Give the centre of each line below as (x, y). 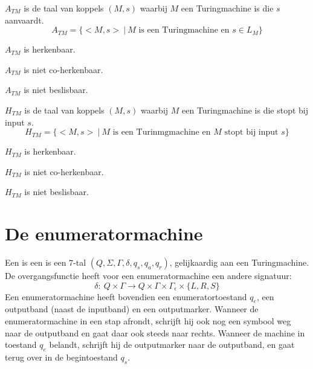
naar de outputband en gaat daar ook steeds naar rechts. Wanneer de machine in (155, 332)
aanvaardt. (24, 20)
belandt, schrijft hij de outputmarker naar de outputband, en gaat (172, 345)
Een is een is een (36, 262)
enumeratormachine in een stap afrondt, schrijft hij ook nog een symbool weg (148, 321)
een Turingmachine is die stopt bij (245, 110)
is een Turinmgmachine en (162, 133)
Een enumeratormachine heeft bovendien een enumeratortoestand (126, 296)
